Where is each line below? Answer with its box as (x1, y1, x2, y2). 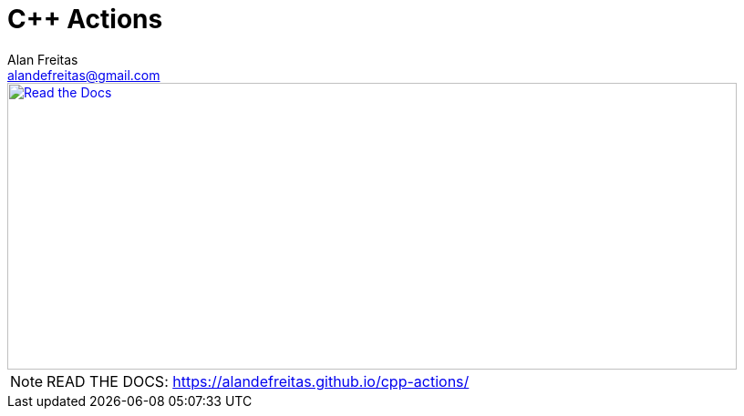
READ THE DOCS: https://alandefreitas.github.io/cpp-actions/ (46, 371, 470, 391)
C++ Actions (7, 4, 163, 35)
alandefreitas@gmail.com (7, 66, 160, 83)
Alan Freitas (7, 51, 78, 67)
